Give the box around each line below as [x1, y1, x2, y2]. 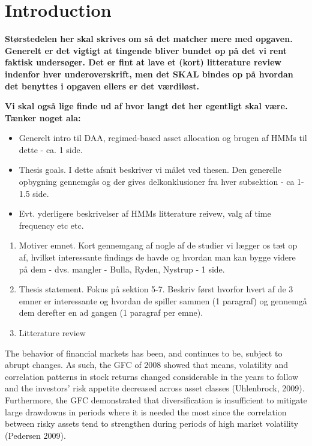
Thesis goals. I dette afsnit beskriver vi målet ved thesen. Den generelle [19, 163, 281, 176]
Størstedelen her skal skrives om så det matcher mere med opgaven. [5, 32, 293, 45]
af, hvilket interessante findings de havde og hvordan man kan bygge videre [19, 251, 296, 264]
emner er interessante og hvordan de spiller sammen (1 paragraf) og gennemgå [19, 294, 307, 307]
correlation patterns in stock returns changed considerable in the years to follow [5, 370, 299, 382]
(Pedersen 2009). [5, 429, 66, 441]
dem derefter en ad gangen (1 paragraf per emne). [19, 306, 203, 319]
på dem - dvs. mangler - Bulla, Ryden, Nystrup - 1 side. [19, 262, 225, 275]
